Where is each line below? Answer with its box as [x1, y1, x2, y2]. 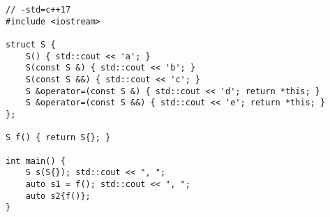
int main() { [6, 156, 66, 166]
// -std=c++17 [6, 5, 71, 15]
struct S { [6, 39, 56, 50]
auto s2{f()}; [25, 190, 91, 201]
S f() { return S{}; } [6, 133, 111, 143]
